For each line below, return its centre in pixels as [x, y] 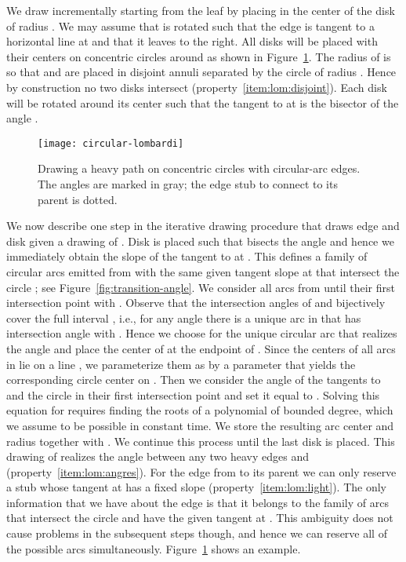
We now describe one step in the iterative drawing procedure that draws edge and [203, 226]
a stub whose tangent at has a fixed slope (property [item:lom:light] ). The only [196, 487]
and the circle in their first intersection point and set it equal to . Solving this [193, 394]
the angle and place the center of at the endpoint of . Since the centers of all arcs [201, 348]
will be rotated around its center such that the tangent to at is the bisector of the [203, 102]
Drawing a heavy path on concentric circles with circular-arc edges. [199, 168]
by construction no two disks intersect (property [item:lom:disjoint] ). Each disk [197, 87]
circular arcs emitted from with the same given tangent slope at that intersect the [203, 271]
